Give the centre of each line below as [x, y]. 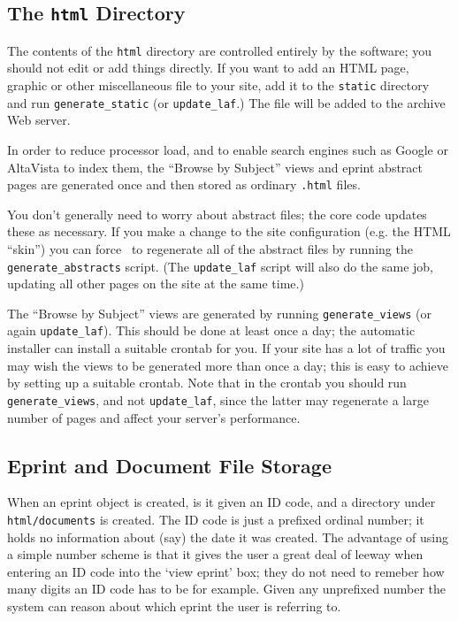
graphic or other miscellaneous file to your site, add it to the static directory [218, 85]
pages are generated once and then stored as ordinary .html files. [184, 184]
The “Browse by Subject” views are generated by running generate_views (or [219, 313]
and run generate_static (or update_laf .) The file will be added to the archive [226, 102]
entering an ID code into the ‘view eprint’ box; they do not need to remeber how [226, 571]
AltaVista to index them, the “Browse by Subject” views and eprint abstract [215, 167]
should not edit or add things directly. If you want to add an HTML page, [208, 68]
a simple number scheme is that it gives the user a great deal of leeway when [215, 554]
